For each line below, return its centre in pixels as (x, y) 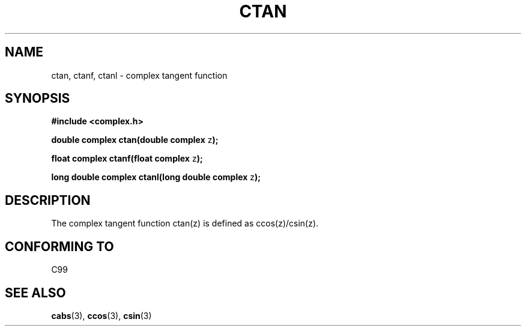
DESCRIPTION (48, 200)
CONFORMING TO (59, 246)
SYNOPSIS (38, 99)
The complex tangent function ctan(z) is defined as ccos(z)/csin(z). (185, 223)
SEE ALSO (35, 293)
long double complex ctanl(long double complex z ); (156, 177)
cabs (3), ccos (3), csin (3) (101, 315)
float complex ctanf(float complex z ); (127, 159)
